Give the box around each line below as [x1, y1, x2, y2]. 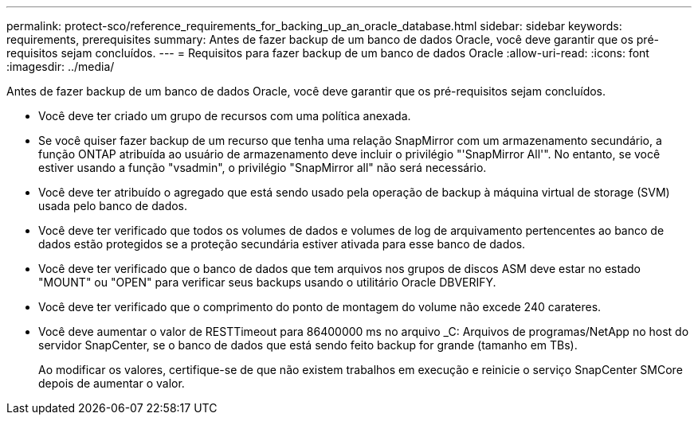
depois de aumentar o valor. [38, 376, 185, 390]
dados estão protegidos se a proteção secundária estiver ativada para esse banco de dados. [38, 237, 526, 251]
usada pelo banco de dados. [38, 199, 188, 212]
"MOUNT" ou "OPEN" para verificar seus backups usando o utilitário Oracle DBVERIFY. [38, 275, 496, 289]
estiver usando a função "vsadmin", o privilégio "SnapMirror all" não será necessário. [38, 161, 487, 174]
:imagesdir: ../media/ [6, 60, 115, 73]
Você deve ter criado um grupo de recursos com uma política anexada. [38, 109, 411, 123]
